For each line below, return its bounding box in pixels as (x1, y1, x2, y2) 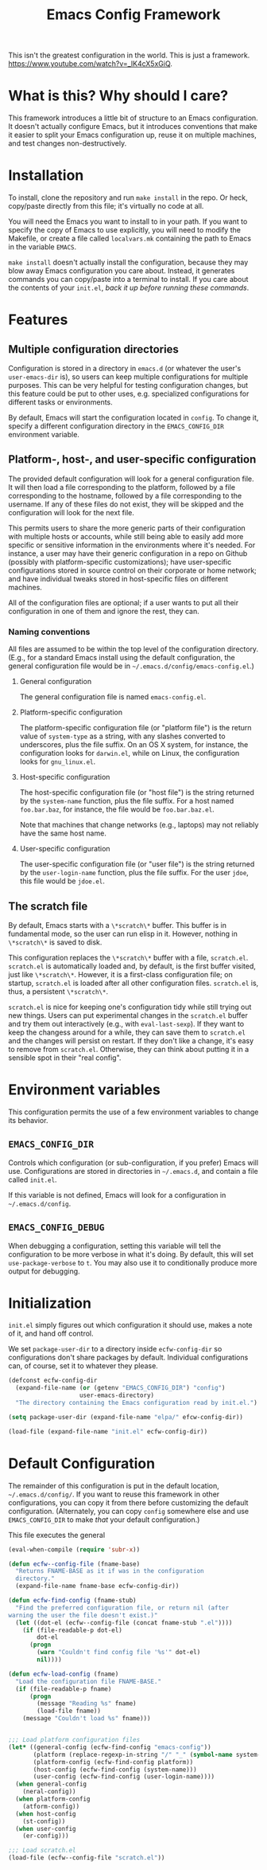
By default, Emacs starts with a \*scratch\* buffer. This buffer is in (8, 920, 226, 929)
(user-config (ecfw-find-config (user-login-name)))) (33, 1773, 215, 1781)
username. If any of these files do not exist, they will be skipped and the (8, 499, 244, 509)
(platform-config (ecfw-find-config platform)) (33, 1758, 194, 1766)
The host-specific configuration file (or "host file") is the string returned (19, 788, 254, 797)
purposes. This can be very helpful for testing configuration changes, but (8, 381, 249, 390)
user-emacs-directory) (79, 1391, 155, 1399)
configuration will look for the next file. (8, 507, 135, 517)
